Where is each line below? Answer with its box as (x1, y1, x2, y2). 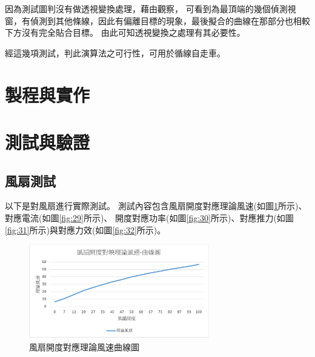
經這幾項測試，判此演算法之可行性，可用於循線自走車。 (5, 46, 225, 59)
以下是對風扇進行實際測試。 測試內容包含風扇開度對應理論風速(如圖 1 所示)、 (5, 199, 307, 212)
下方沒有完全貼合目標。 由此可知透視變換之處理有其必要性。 (5, 26, 245, 39)
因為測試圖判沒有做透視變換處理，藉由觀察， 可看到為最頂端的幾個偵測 (5, 2, 288, 15)
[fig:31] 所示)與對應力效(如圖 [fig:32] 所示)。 (5, 223, 166, 236)
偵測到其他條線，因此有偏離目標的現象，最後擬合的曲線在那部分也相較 (30, 14, 310, 27)
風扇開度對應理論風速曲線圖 (29, 340, 139, 353)
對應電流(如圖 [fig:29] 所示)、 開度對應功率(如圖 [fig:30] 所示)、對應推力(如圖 (5, 211, 294, 224)
